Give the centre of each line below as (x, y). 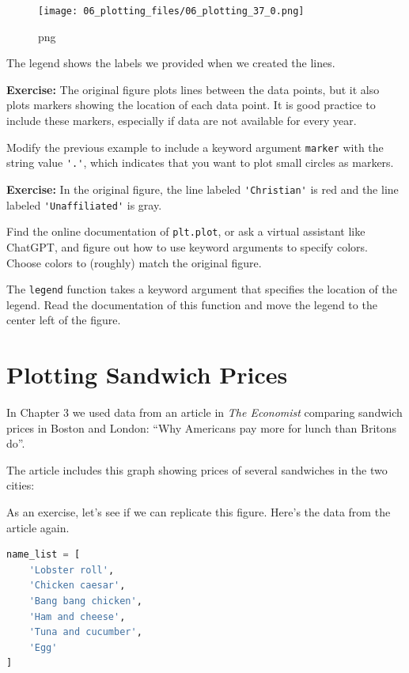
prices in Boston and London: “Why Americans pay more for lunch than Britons (202, 427)
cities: (21, 485)
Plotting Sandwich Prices (147, 374)
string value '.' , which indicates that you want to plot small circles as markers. (200, 163)
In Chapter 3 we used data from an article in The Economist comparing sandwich (204, 412)
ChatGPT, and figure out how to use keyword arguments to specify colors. (187, 246)
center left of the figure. (64, 320)
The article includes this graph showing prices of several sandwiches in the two (197, 469)
